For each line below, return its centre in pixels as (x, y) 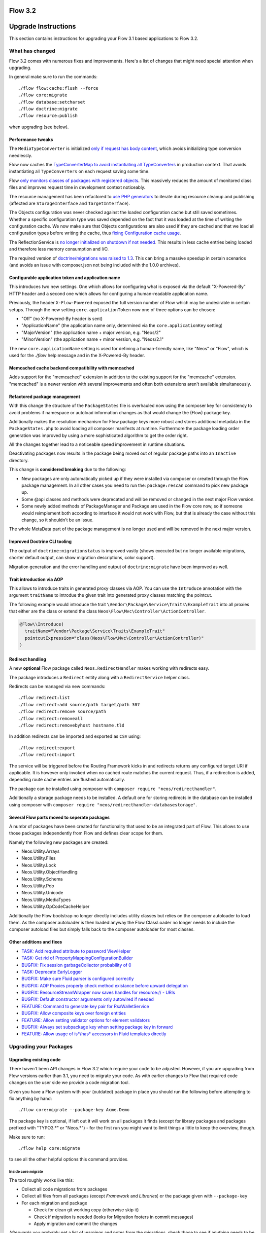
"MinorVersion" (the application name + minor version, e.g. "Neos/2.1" (93, 339)
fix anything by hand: (31, 1098)
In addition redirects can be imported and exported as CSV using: (75, 736)
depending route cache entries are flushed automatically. (67, 780)
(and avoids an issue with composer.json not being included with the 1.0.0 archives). (95, 265)
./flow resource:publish (48, 116)
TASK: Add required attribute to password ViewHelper (76, 951)
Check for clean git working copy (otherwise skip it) (86, 1210)
